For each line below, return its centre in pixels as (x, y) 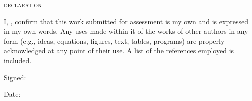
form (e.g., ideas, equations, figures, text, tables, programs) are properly (114, 41)
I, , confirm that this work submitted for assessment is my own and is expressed (126, 21)
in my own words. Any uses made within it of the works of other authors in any (126, 31)
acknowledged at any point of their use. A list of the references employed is (119, 51)
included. (18, 60)
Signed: (15, 77)
